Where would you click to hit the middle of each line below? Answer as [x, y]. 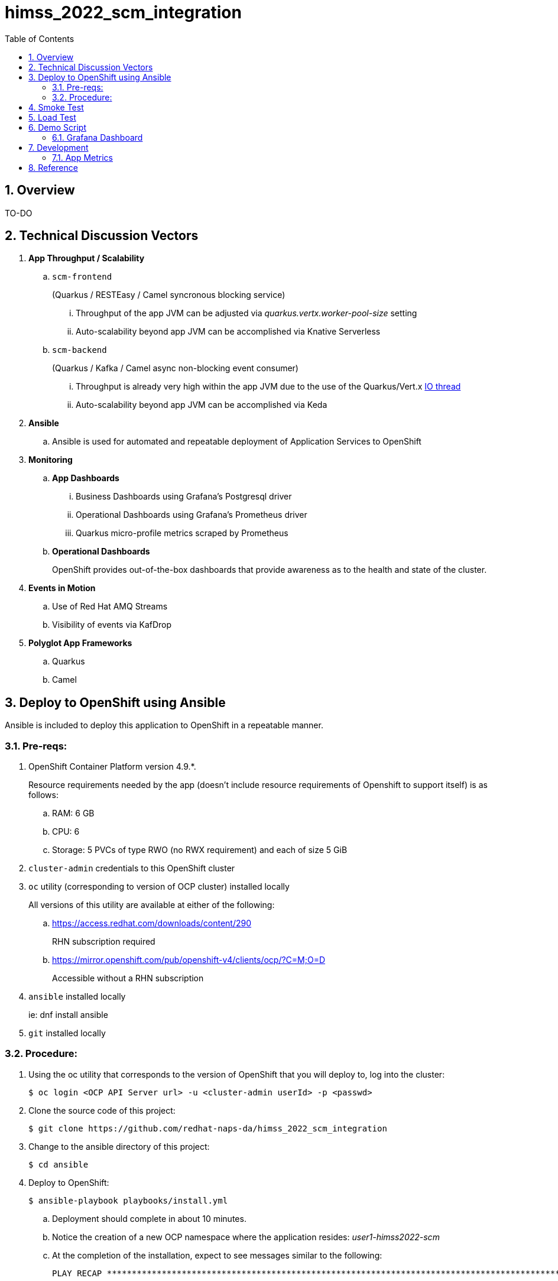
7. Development [59, 147]
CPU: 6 [66, 832]
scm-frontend [82, 277]
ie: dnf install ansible [68, 1015]
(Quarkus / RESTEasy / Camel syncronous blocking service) [169, 295]
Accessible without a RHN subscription [128, 978]
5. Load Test [52, 117]
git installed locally [67, 1033]
